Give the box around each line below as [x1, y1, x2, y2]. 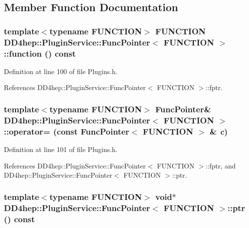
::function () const [4, 47, 76, 59]
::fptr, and [205, 160, 236, 170]
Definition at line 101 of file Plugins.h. [4, 144, 117, 154]
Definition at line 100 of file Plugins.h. [4, 66, 117, 76]
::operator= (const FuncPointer [4, 125, 130, 137]
